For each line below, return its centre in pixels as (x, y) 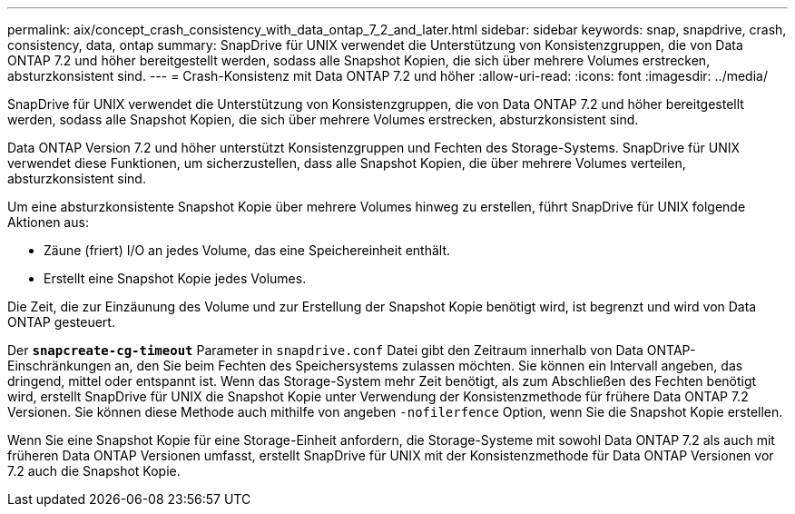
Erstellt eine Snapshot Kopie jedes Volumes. (175, 278)
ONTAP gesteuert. (61, 322)
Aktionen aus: (48, 222)
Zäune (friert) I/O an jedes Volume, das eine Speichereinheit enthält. (247, 250)
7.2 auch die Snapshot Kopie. (94, 471)
